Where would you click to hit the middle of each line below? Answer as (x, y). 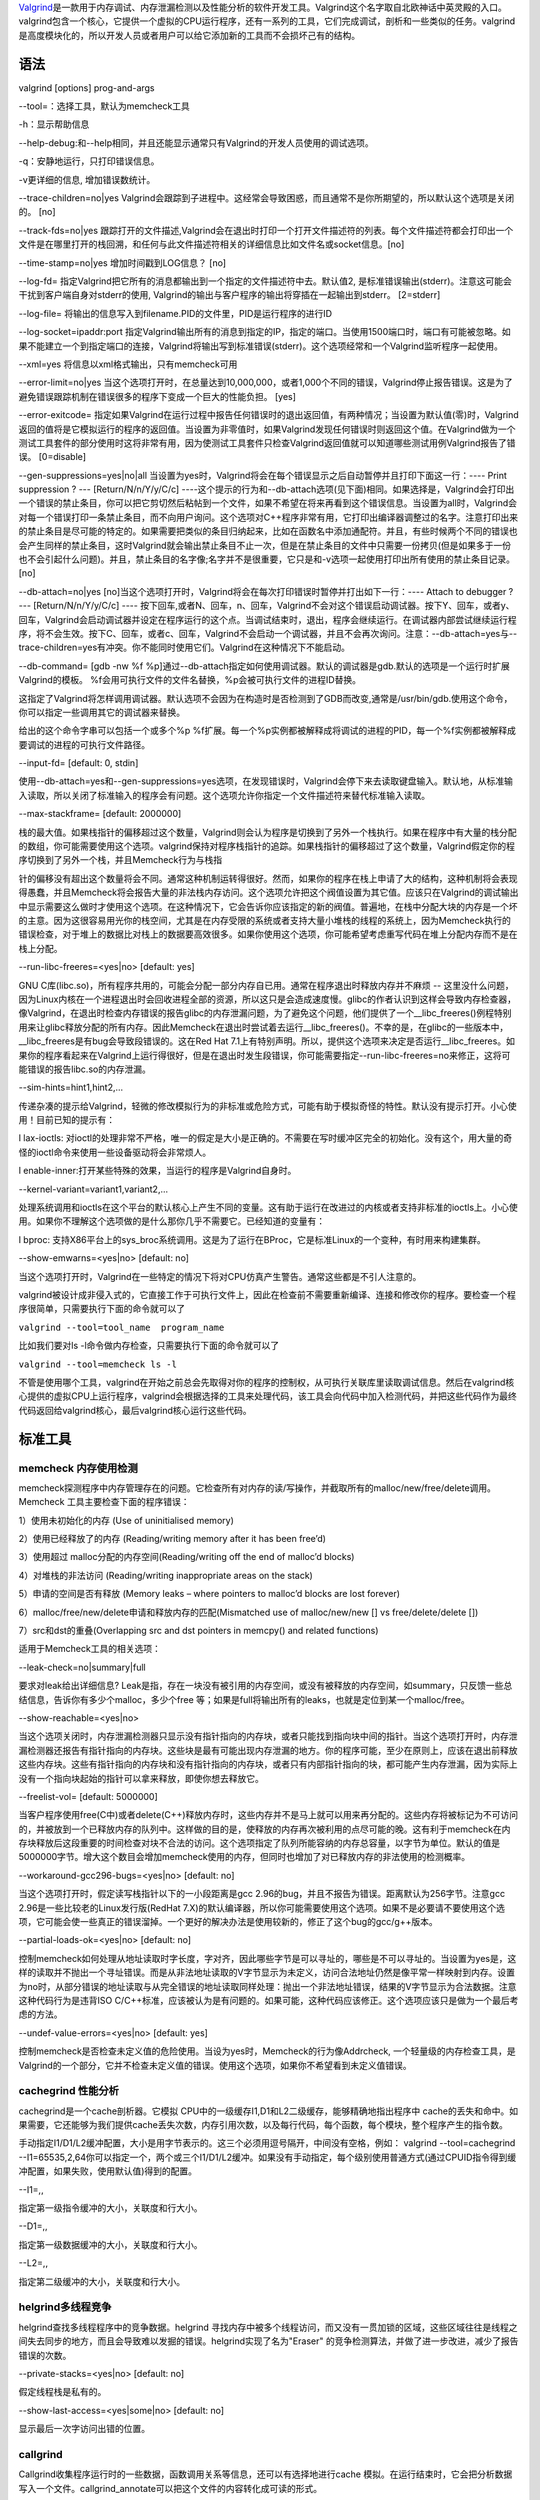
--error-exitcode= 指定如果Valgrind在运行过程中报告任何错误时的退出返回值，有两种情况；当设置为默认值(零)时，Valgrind (268, 415)
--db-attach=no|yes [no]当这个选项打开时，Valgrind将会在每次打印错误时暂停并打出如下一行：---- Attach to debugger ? (266, 591)
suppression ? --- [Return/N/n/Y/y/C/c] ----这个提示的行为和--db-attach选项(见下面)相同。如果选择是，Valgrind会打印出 (266, 489)
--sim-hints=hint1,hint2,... (71, 1087)
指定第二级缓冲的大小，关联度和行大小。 (101, 2281)
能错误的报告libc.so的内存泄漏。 (85, 1069)
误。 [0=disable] (52, 457)
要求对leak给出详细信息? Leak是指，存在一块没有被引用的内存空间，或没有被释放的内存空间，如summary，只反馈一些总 (265, 1686)
